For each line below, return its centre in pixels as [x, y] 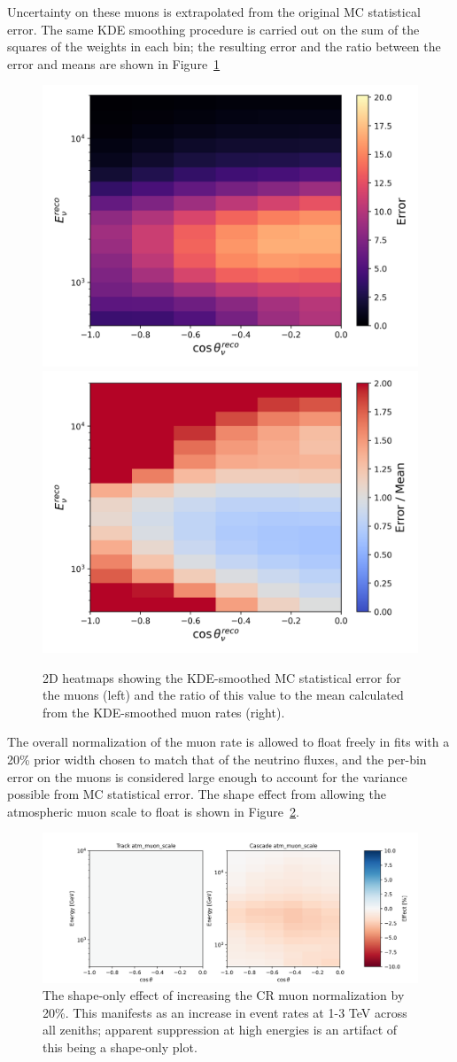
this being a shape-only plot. [120, 1047]
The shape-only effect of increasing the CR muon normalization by [224, 995]
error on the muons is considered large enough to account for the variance [207, 776]
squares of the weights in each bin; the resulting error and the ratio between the [224, 47]
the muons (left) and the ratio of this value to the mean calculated [223, 695]
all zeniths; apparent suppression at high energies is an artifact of [220, 1030]
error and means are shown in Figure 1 [114, 63]
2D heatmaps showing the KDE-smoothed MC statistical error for [222, 677]
